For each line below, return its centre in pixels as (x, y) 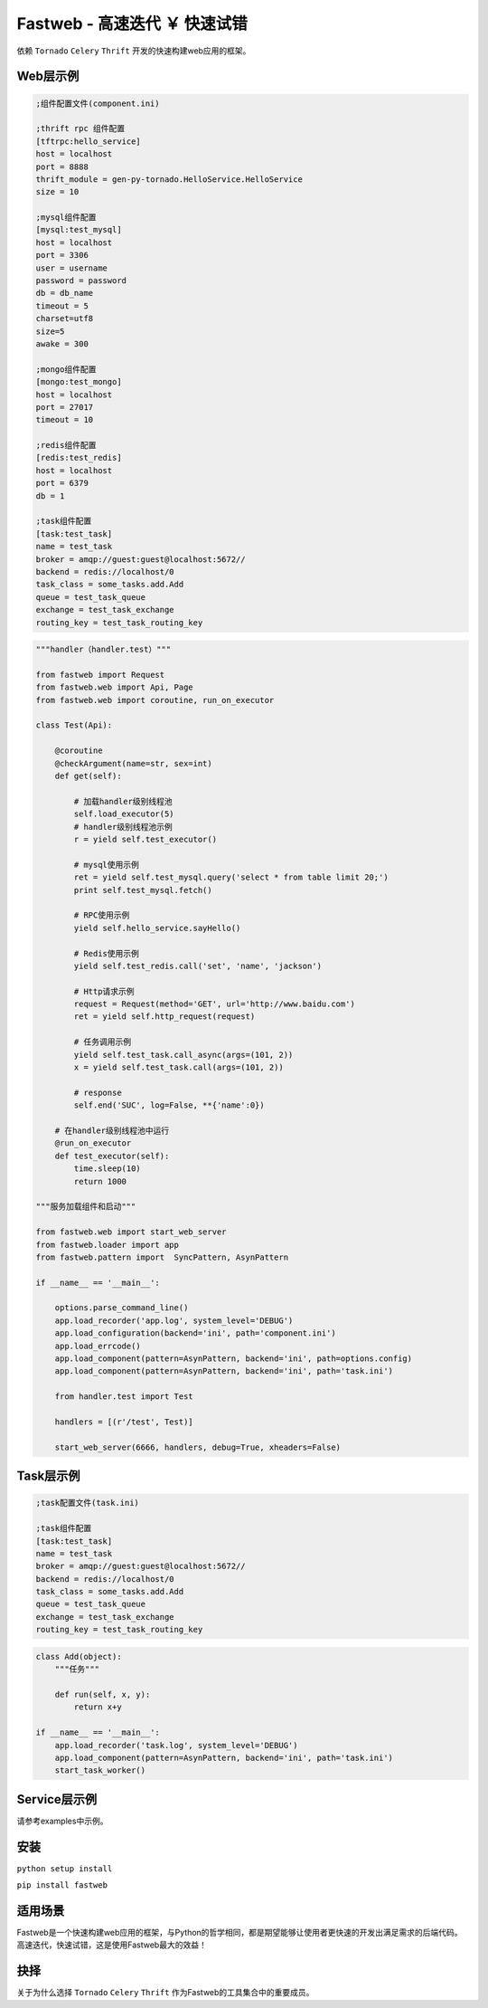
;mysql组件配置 (66, 218)
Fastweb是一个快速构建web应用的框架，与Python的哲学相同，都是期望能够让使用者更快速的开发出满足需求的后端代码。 (239, 1933)
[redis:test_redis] (79, 458)
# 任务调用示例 (102, 1042)
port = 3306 (62, 255)
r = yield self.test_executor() (145, 839)
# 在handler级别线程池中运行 (112, 1130)
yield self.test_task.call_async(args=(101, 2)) (183, 1055)
